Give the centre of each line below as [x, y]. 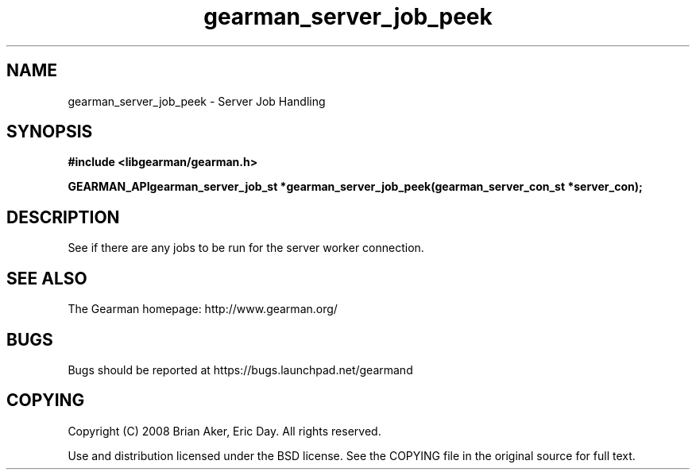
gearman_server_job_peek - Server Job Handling [197, 101]
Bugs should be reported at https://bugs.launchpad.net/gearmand [240, 370]
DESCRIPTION [63, 217]
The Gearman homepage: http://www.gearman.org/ [203, 309]
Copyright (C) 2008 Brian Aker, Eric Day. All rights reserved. [224, 431]
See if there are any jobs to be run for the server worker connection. [246, 248]
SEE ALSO [47, 278]
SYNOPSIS [50, 132]
